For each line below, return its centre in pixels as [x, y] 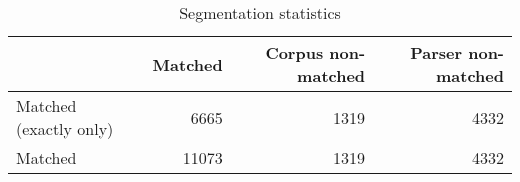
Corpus [294, 52]
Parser [436, 52]
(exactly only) [65, 128]
